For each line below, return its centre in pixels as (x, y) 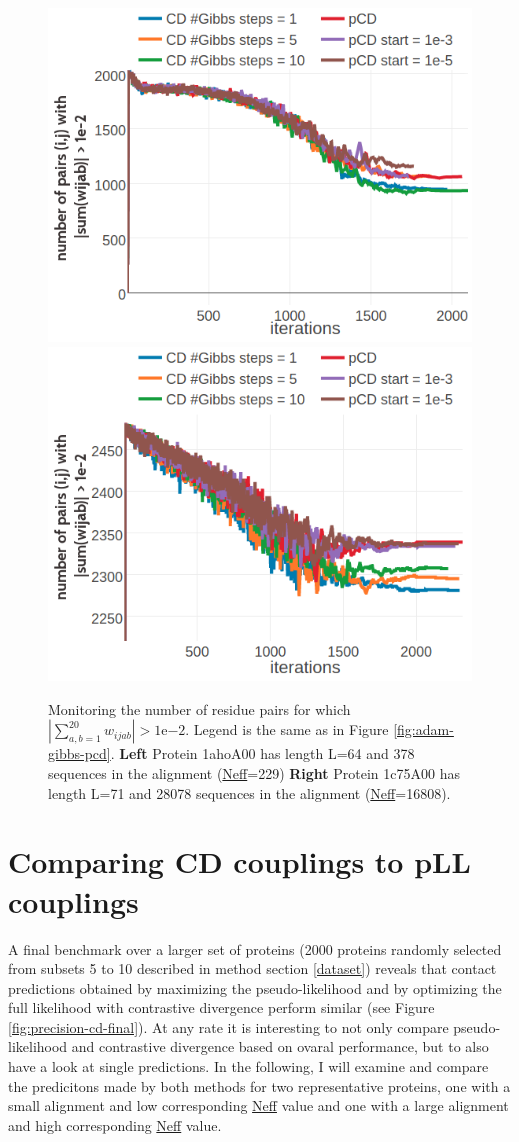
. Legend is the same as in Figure (287, 729)
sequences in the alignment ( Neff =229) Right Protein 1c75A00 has (254, 773)
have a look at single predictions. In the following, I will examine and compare (248, 1066)
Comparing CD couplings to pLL (239, 861)
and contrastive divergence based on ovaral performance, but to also (280, 1046)
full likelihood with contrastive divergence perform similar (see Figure (221, 1007)
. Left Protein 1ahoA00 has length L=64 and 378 (262, 753)
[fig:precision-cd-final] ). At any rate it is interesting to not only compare (228, 1026)
